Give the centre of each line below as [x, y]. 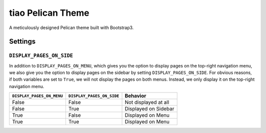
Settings [22, 42]
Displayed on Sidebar [150, 109]
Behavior [135, 96]
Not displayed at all [147, 102]
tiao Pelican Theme [49, 13]
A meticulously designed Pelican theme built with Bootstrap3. [71, 28]
